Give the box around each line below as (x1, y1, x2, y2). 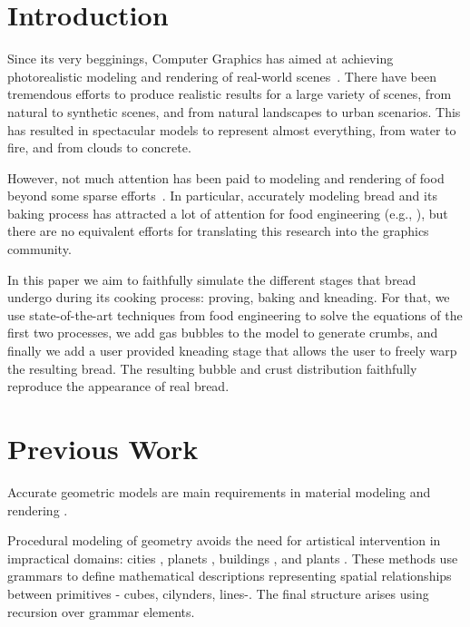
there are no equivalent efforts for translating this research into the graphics (7, 221, 429, 240)
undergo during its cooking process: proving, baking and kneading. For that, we (7, 288, 450, 307)
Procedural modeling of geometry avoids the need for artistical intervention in (7, 531, 441, 550)
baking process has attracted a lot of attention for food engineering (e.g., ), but (7, 203, 448, 222)
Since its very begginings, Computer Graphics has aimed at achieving (7, 49, 394, 68)
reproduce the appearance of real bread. (7, 377, 230, 396)
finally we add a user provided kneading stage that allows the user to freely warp (7, 341, 457, 360)
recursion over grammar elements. (7, 602, 195, 621)
